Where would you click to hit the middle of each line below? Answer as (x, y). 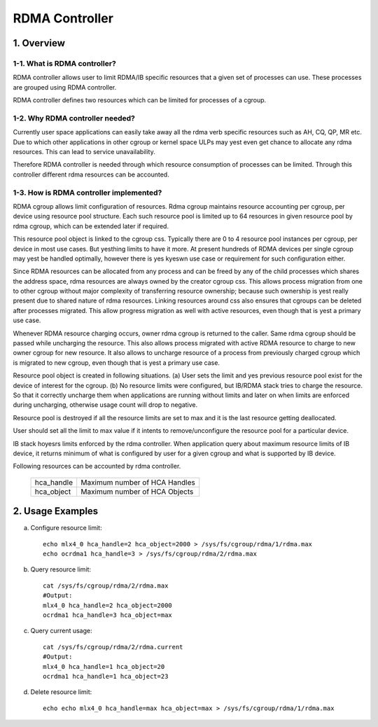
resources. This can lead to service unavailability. (84, 152)
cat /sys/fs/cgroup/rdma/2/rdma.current (113, 647)
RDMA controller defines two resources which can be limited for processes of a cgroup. (140, 100)
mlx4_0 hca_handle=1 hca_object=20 (104, 666)
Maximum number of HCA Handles (138, 482)
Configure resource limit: (66, 528)
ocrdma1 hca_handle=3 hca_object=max (108, 615)
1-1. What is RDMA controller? (65, 63)
